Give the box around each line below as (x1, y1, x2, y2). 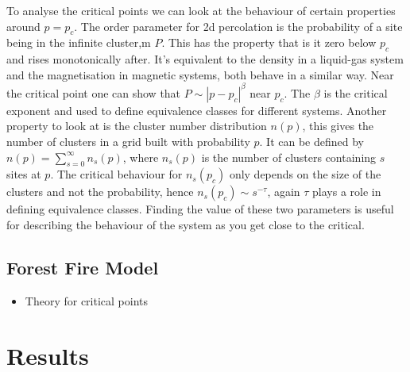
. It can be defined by (259, 133, 364, 150)
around (6, 17, 41, 34)
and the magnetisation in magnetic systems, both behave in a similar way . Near (6, 66, 394, 82)
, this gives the (302, 117, 374, 134)
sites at (6, 166, 41, 182)
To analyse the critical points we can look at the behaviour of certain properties (6, 2, 396, 18)
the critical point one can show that (6, 84, 181, 101)
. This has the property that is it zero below (161, 34, 377, 51)
